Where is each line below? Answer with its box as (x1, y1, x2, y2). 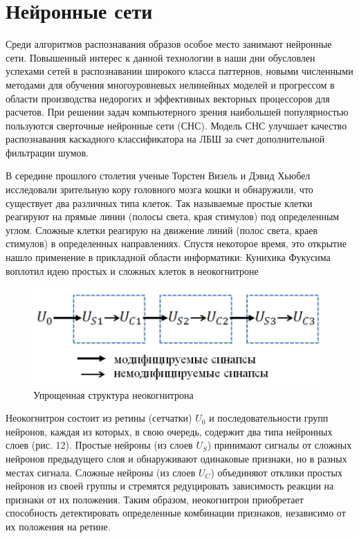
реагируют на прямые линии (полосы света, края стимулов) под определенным (6, 209, 340, 224)
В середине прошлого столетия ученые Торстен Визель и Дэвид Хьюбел (6, 168, 311, 183)
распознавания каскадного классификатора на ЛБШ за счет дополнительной (6, 132, 325, 146)
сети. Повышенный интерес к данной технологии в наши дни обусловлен (6, 50, 315, 64)
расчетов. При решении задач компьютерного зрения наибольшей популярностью (6, 105, 349, 119)
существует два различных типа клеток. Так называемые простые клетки (6, 195, 313, 210)
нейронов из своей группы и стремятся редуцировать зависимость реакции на (6, 478, 334, 493)
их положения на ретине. (6, 519, 111, 533)
